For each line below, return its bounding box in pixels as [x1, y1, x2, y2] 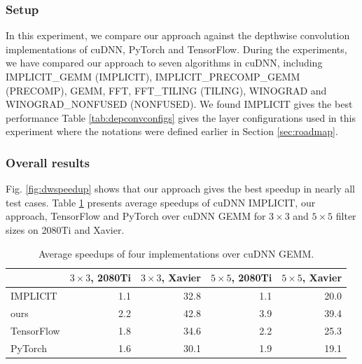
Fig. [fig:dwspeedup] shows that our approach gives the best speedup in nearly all [6, 181, 355, 196]
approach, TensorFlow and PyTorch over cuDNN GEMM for [6, 209, 266, 223]
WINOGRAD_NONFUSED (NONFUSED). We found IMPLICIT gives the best [6, 97, 353, 111]
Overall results [6, 153, 90, 171]
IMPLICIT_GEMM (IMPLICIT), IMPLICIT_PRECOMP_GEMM [6, 69, 300, 83]
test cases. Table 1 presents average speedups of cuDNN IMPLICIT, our [6, 195, 316, 209]
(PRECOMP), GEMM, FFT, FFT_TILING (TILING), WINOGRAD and [6, 83, 327, 97]
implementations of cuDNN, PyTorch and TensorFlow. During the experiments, [6, 41, 347, 56]
